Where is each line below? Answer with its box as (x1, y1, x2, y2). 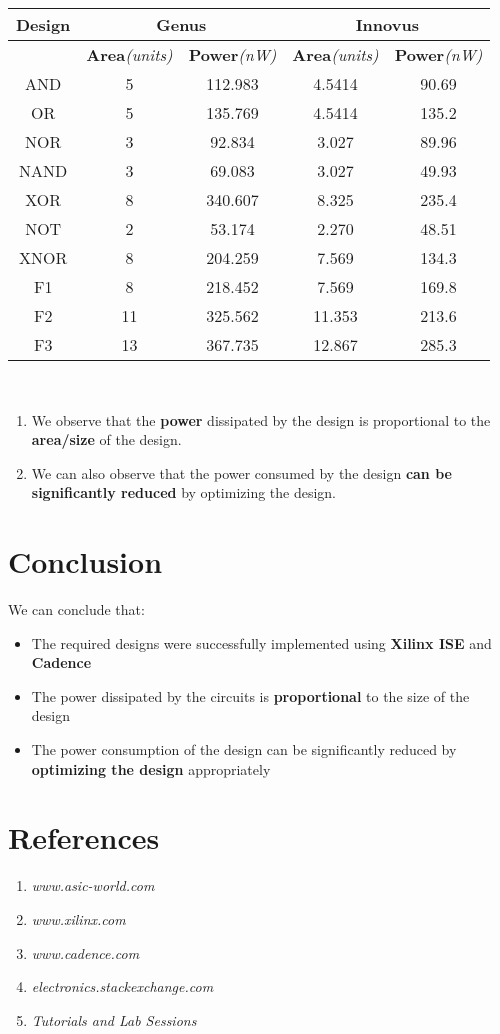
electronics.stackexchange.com (31, 976, 214, 997)
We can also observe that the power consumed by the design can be (31, 462, 452, 483)
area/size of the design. (31, 429, 182, 450)
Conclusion (8, 541, 163, 582)
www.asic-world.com (31, 875, 155, 896)
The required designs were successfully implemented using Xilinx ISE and (31, 632, 492, 653)
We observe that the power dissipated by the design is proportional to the (31, 409, 491, 430)
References (8, 817, 160, 858)
